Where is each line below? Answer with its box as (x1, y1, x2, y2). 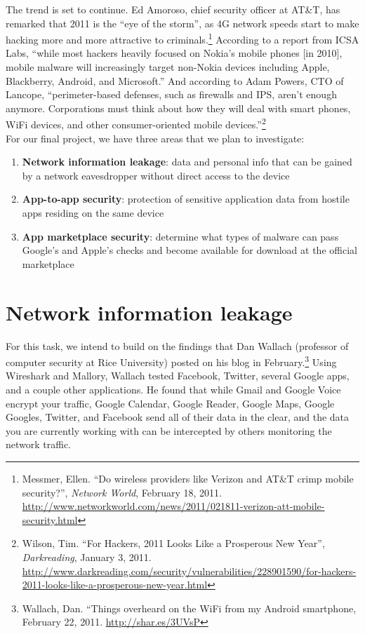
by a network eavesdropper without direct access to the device (22, 168, 290, 182)
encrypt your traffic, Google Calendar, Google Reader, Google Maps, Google (6, 396, 335, 410)
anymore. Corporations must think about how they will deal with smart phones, (6, 100, 351, 115)
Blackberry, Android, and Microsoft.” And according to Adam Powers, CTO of (6, 73, 344, 88)
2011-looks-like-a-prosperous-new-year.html (22, 577, 208, 592)
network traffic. (6, 437, 72, 452)
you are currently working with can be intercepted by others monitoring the (6, 423, 332, 438)
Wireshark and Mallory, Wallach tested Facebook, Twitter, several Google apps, (6, 368, 350, 383)
